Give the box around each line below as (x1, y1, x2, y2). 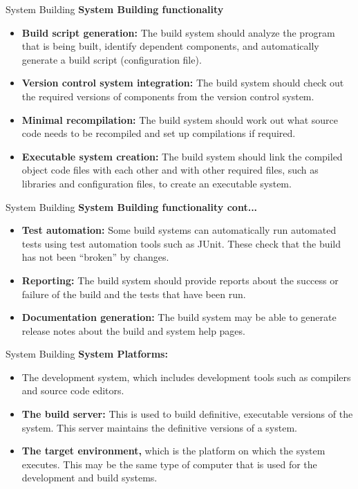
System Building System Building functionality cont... (6, 199, 258, 214)
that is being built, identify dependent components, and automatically (21, 39, 319, 53)
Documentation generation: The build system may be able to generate (21, 310, 337, 324)
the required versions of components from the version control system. (21, 89, 314, 103)
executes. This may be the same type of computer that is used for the (21, 456, 317, 471)
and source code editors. (21, 383, 124, 398)
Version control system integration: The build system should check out (21, 75, 344, 90)
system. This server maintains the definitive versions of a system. (21, 420, 297, 434)
